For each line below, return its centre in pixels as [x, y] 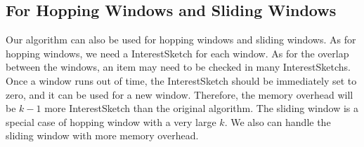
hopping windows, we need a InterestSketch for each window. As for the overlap [177, 53]
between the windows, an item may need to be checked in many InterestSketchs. [178, 67]
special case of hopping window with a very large [111, 121]
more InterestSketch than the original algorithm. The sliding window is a [201, 108]
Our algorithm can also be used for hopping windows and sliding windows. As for [181, 40]
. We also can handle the [278, 121]
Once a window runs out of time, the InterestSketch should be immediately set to [181, 80]
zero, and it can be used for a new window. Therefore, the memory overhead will [180, 94]
